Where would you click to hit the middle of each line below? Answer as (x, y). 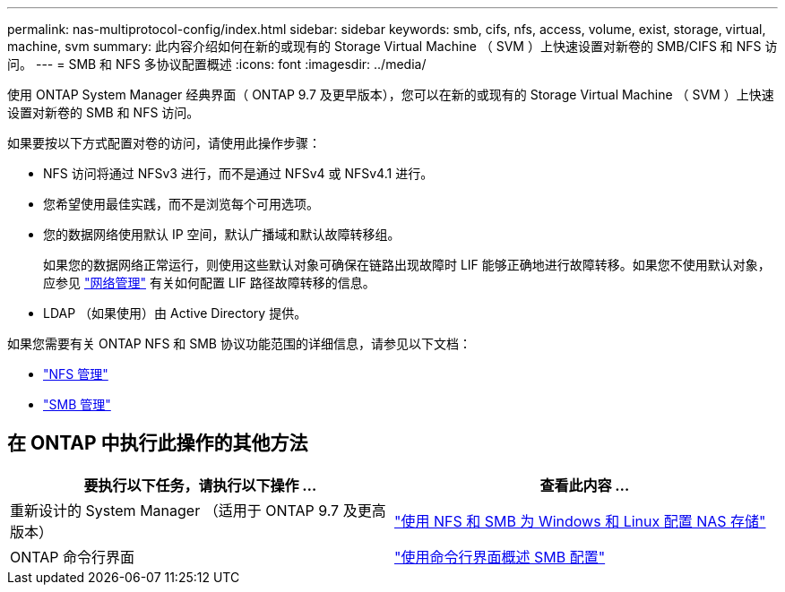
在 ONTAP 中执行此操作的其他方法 (158, 443)
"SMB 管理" (77, 404)
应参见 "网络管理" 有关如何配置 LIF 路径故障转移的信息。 (209, 283)
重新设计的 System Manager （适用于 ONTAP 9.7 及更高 (198, 510)
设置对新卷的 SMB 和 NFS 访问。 (104, 112)
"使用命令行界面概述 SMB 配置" (500, 557)
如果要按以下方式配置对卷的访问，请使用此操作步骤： (164, 143)
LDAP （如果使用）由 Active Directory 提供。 (175, 313)
